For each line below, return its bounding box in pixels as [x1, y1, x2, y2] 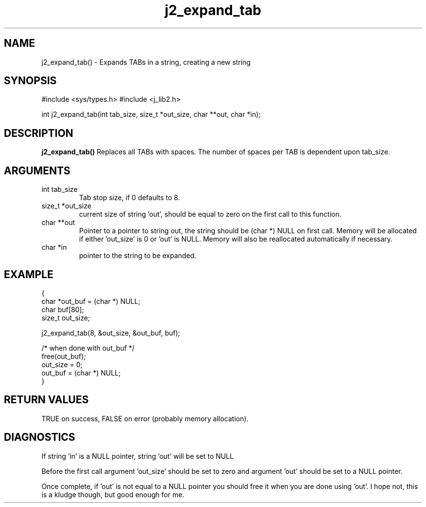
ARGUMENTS [4, 164, 71, 177]
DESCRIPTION [4, 127, 73, 139]
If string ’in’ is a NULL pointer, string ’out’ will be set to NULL [41, 451, 234, 460]
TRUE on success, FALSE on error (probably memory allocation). [41, 414, 248, 423]
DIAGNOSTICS [4, 431, 75, 444]
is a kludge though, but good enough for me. [41, 490, 184, 499]
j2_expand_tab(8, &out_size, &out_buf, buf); [41, 328, 180, 337]
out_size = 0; [41, 360, 83, 369]
